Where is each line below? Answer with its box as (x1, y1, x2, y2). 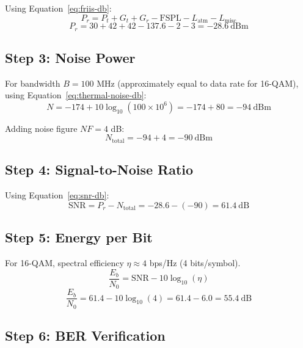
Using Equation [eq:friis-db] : (5, 2, 112, 14)
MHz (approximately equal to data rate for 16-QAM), (97, 76, 299, 89)
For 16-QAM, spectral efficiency (5, 256, 124, 269)
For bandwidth (5, 76, 60, 89)
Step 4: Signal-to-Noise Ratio (5, 160, 194, 179)
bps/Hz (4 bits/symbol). (149, 256, 241, 269)
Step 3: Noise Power (5, 48, 136, 67)
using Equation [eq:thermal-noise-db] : (5, 89, 147, 101)
